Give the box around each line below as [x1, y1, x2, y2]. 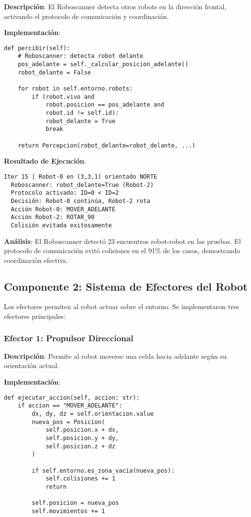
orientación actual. [4, 360, 59, 370]
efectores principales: [4, 311, 66, 321]
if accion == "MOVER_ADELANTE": [18, 402, 123, 409]
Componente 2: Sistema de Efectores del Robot [4, 278, 248, 294]
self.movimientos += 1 [32, 507, 105, 515]
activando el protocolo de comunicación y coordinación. [4, 11, 169, 21]
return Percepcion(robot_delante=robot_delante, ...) [18, 142, 196, 149]
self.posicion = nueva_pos [32, 499, 119, 507]
